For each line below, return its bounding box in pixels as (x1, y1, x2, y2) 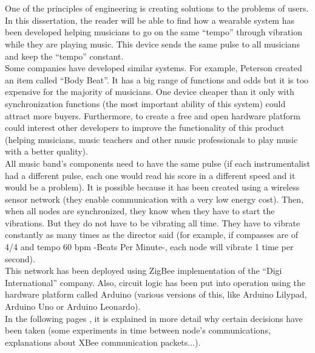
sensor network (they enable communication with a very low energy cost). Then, (5, 192, 303, 205)
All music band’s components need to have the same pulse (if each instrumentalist (5, 156, 310, 169)
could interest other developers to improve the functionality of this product (5, 121, 285, 134)
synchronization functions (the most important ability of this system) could (5, 97, 286, 110)
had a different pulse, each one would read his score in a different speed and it (5, 169, 296, 181)
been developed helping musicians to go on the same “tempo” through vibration (5, 26, 302, 38)
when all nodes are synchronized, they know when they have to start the (5, 204, 275, 217)
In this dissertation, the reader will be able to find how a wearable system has (5, 13, 294, 26)
